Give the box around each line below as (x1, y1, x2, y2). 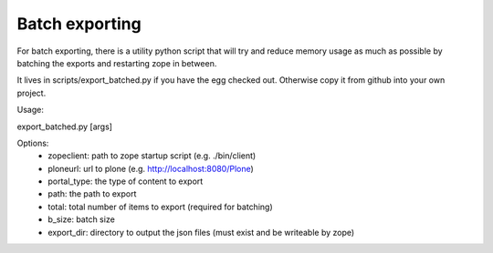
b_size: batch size (47, 214, 116, 225)
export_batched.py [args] (16, 121, 113, 132)
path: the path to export (47, 188, 137, 199)
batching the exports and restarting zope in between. (16, 57, 217, 68)
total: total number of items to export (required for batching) (47, 201, 273, 212)
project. (16, 87, 47, 98)
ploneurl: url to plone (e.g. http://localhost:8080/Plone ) (47, 163, 255, 174)
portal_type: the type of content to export (47, 176, 204, 187)
